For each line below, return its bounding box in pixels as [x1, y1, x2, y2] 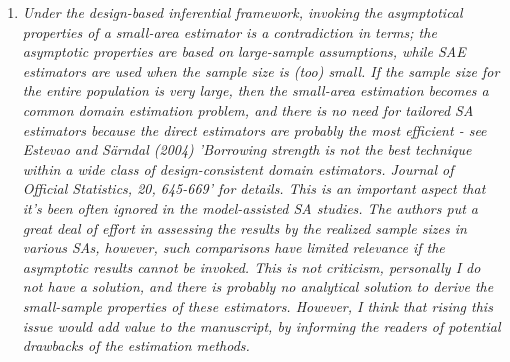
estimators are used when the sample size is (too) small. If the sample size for [22, 60, 500, 81]
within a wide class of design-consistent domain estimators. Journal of [22, 158, 454, 179]
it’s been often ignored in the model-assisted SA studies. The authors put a [22, 197, 478, 218]
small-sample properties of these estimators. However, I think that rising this [22, 295, 493, 316]
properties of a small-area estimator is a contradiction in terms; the [22, 21, 437, 42]
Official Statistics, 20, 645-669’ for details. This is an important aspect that [22, 178, 486, 199]
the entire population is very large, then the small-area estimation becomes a [22, 80, 489, 101]
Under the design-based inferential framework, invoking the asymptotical [22, 2, 463, 22]
